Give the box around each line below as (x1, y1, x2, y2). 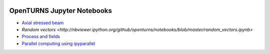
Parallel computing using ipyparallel (21, 40, 95, 47)
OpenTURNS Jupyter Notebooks (9, 6, 112, 15)
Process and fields (21, 34, 60, 40)
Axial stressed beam (21, 20, 64, 26)
